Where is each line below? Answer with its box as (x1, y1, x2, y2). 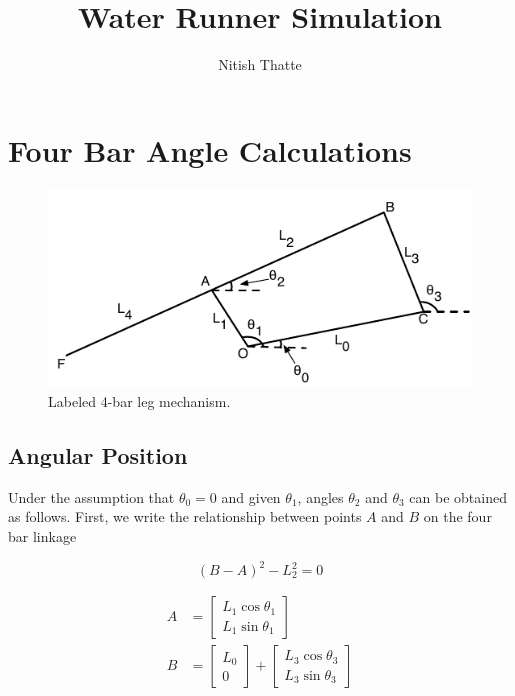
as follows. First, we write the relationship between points (8, 506, 362, 527)
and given (221, 486, 281, 507)
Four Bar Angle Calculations (8, 129, 412, 170)
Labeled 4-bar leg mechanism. (48, 390, 231, 411)
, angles (297, 486, 344, 507)
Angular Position (8, 439, 188, 470)
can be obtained (409, 486, 507, 507)
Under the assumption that (8, 486, 175, 507)
